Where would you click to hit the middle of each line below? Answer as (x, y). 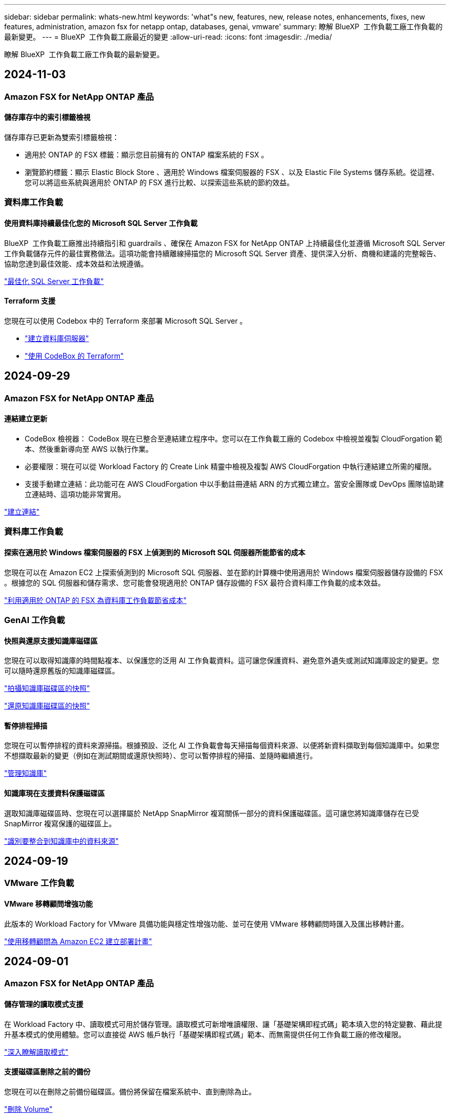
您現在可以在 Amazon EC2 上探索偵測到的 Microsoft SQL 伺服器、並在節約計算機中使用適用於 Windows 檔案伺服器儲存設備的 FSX (224, 572)
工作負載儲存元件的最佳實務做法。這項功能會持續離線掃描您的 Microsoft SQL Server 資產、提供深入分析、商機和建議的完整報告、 (222, 253)
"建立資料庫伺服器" (57, 338)
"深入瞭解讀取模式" (36, 1052)
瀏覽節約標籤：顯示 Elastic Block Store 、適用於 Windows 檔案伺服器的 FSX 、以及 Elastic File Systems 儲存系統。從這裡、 (232, 172)
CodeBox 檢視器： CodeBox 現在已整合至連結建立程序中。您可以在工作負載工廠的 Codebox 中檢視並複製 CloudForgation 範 (233, 438)
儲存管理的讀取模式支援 (44, 1004)
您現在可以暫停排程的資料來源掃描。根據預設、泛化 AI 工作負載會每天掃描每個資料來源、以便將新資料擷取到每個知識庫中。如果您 (222, 746)
